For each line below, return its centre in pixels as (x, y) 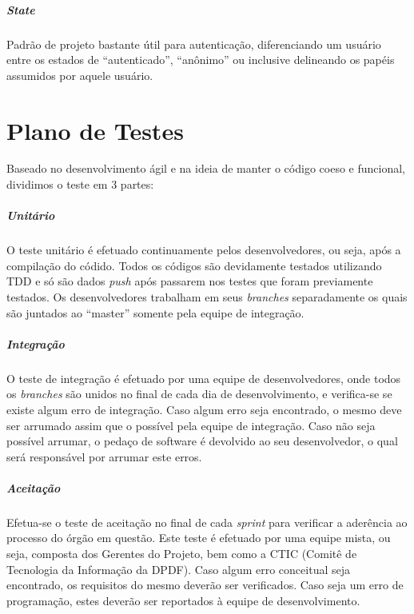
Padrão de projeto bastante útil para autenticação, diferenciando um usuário (194, 44)
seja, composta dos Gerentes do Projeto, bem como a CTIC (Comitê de (182, 554)
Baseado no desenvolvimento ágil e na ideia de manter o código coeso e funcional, (206, 168)
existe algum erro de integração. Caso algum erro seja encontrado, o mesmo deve (204, 409)
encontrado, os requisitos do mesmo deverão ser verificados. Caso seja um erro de (205, 585)
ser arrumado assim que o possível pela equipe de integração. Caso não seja (191, 425)
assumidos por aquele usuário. (80, 75)
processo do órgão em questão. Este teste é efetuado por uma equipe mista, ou (199, 538)
